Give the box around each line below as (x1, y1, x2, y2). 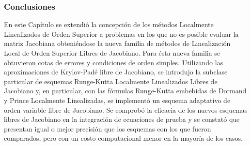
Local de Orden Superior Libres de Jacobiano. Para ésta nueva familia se (4, 48, 220, 58)
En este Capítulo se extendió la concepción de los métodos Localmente (4, 19, 214, 29)
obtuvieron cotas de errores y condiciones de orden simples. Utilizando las (4, 57, 223, 67)
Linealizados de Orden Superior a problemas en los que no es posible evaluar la (4, 29, 239, 39)
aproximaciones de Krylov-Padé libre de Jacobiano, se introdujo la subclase (4, 67, 228, 77)
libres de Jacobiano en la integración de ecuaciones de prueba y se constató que (4, 114, 240, 124)
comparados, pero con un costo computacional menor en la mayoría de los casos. (4, 133, 243, 143)
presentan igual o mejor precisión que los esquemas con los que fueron (4, 123, 211, 133)
